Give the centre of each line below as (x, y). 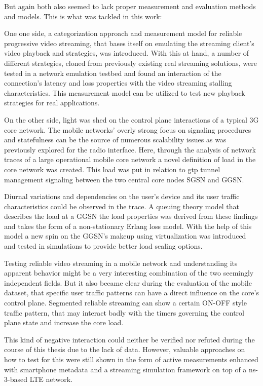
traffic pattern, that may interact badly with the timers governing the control (124, 312)
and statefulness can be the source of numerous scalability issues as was (115, 140)
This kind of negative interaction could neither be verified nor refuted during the (129, 339)
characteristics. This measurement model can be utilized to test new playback (125, 92)
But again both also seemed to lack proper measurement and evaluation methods (130, 6)
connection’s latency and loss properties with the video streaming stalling (118, 83)
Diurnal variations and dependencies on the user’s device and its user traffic (122, 196)
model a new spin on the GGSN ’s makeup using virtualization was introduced (125, 236)
